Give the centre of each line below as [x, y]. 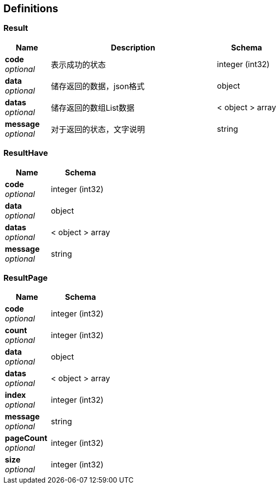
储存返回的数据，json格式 [98, 86]
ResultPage [26, 278]
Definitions [31, 9]
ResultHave [26, 153]
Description [133, 47]
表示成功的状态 [79, 64]
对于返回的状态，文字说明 [98, 129]
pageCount [26, 438]
